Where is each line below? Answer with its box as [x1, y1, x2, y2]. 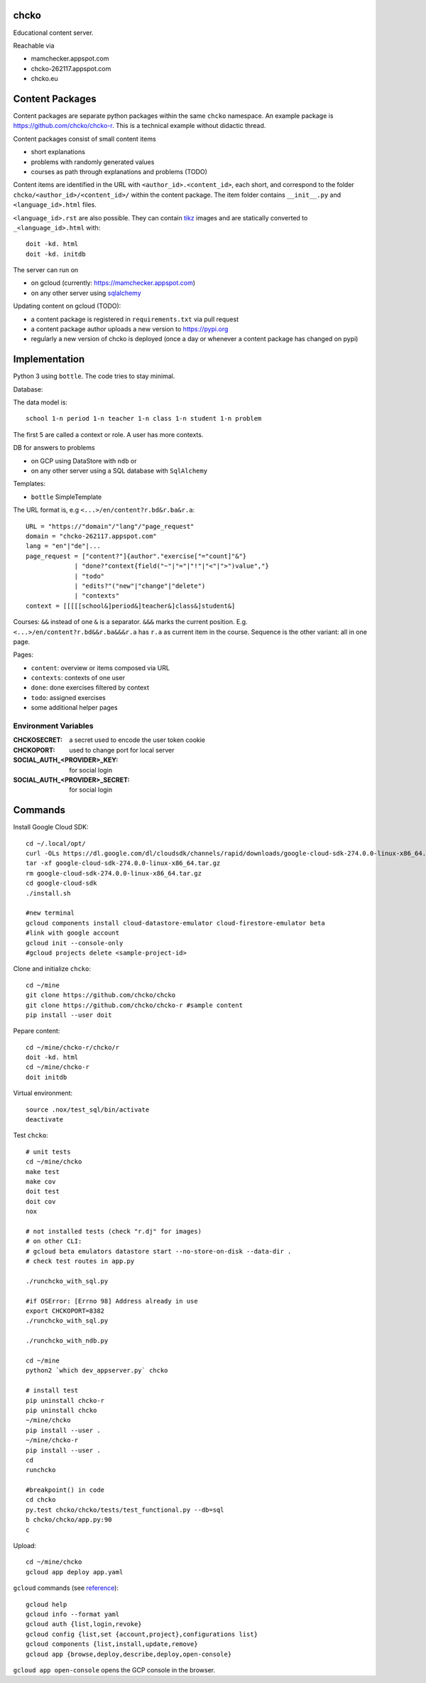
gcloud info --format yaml [26, 1610, 120, 1618]
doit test [26, 1188, 60, 1195]
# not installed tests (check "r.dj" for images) [26, 1227, 202, 1235]
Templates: [13, 480, 46, 488]
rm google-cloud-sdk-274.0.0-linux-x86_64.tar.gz [26, 869, 202, 877]
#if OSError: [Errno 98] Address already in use [26, 1297, 198, 1305]
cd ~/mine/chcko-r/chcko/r [26, 1043, 120, 1051]
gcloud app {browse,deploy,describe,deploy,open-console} [26, 1650, 232, 1658]
